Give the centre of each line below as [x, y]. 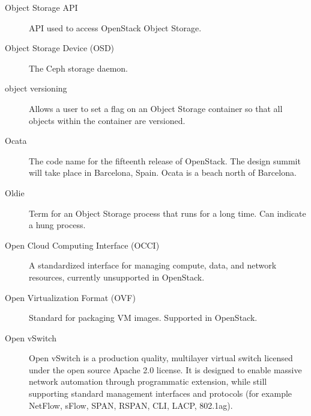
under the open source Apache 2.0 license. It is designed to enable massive [165, 369]
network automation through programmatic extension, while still [148, 381]
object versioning [36, 88]
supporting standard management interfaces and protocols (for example [161, 393]
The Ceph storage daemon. [78, 68]
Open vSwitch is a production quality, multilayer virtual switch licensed [161, 358]
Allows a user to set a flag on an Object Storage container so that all [156, 108]
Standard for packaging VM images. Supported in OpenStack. [143, 318]
